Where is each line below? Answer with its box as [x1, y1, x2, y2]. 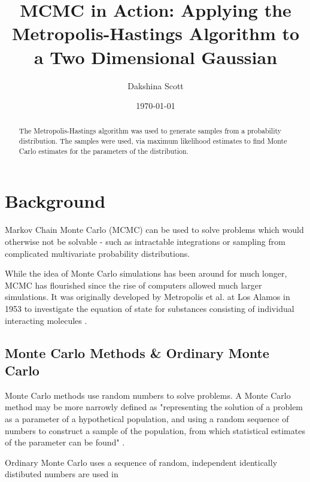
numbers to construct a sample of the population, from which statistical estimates [5, 424, 305, 436]
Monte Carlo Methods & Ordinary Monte [5, 343, 269, 362]
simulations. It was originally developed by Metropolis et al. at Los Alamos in [5, 290, 290, 303]
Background [5, 189, 106, 213]
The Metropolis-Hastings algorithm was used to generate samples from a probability [19, 126, 282, 136]
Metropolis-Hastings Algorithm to [11, 21, 300, 46]
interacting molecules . [5, 314, 87, 326]
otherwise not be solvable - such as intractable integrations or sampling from [5, 235, 285, 247]
